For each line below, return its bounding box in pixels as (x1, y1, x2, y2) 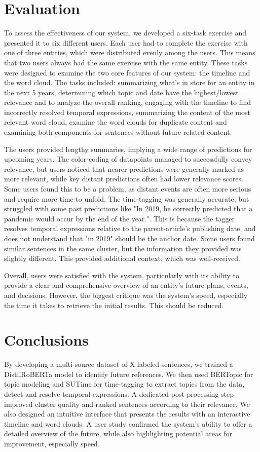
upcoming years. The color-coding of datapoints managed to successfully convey (4, 154, 252, 164)
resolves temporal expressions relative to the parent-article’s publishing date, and (4, 223, 256, 234)
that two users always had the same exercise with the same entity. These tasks (4, 57, 248, 67)
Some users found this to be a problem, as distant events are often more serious (4, 183, 251, 194)
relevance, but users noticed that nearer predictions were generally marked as (4, 163, 244, 174)
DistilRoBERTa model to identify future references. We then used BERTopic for (4, 368, 253, 379)
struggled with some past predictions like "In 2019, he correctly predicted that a (4, 203, 253, 214)
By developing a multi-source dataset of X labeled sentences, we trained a (4, 359, 233, 369)
